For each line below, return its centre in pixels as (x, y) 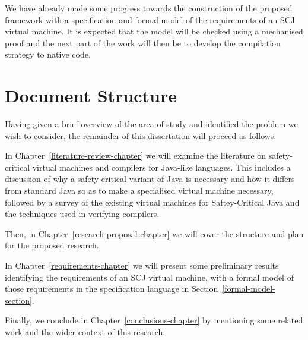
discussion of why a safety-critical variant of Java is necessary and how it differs (150, 179)
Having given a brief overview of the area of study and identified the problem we (151, 124)
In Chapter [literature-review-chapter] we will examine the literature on (136, 155)
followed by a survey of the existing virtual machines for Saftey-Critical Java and (152, 202)
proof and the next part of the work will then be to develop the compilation (143, 42)
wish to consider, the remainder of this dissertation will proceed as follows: (141, 135)
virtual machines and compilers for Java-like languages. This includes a (161, 167)
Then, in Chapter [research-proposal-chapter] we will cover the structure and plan (154, 233)
